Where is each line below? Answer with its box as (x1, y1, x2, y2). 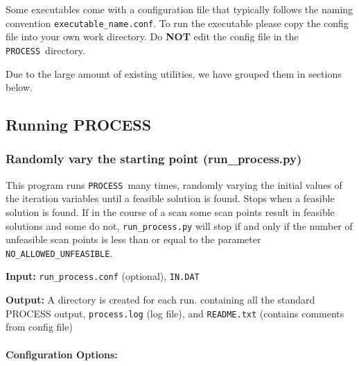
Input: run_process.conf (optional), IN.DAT (6, 269, 200, 283)
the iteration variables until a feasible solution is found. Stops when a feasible (6, 191, 335, 206)
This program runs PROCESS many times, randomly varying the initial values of (6, 177, 342, 192)
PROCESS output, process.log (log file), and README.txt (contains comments (6, 306, 344, 320)
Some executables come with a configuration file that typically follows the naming (6, 2, 353, 16)
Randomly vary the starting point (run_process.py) (6, 150, 302, 167)
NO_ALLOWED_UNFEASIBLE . (6, 245, 113, 260)
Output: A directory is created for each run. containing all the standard (6, 292, 315, 307)
